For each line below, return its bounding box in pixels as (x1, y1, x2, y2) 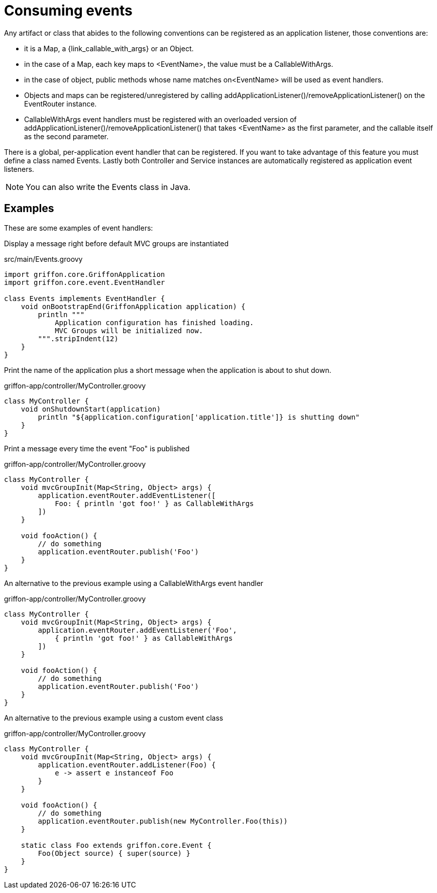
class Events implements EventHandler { (4, 294, 165, 303)
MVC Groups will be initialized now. (55, 326, 203, 335)
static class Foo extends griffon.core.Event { (21, 841, 212, 849)
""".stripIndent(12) (38, 334, 119, 343)
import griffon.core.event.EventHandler (4, 278, 165, 286)
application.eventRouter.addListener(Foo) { (38, 760, 216, 769)
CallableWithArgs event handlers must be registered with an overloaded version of (24, 115, 297, 124)
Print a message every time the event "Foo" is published (4, 444, 190, 453)
